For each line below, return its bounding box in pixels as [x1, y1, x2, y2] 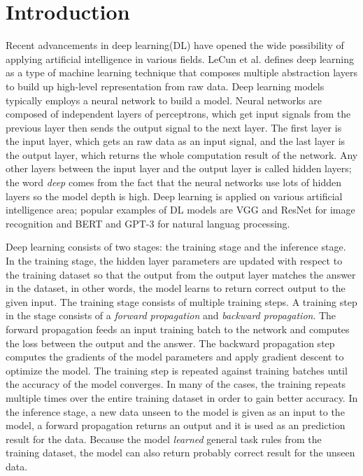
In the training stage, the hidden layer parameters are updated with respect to [6, 253, 343, 268]
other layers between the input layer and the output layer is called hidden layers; [6, 161, 352, 176]
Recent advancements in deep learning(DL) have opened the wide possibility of [6, 38, 344, 52]
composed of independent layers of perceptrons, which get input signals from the [6, 106, 351, 121]
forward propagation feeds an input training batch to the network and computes [6, 322, 350, 336]
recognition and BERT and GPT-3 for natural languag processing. [6, 216, 290, 230]
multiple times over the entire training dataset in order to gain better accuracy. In [6, 390, 358, 405]
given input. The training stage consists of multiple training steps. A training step [6, 294, 357, 309]
